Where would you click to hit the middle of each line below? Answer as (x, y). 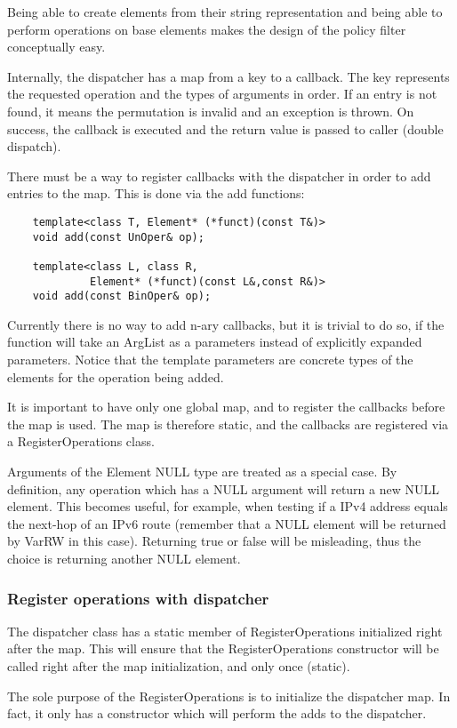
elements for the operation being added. (116, 376)
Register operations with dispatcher (138, 598)
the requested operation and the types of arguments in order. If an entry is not (222, 94)
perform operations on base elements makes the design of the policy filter (207, 29)
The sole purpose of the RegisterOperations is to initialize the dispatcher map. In (229, 696)
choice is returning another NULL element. (124, 558)
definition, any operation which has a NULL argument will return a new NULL (223, 488)
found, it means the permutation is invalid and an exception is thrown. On (211, 111)
